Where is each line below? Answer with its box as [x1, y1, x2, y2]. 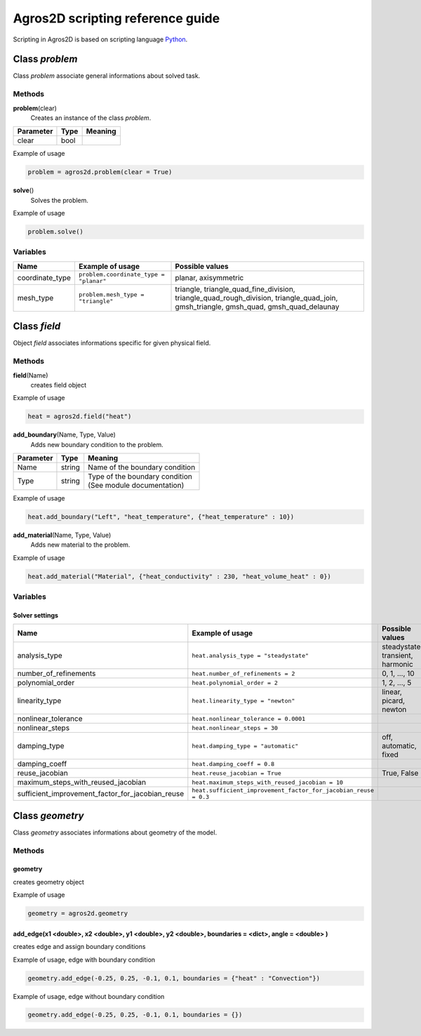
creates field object [30, 380, 87, 389]
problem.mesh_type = [78, 291, 145, 298]
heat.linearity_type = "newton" [192, 697, 295, 705]
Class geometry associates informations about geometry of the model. [13, 828, 218, 837]
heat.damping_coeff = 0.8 [192, 760, 275, 768]
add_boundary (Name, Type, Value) [13, 430, 116, 439]
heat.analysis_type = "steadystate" [192, 651, 309, 659]
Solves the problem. [30, 196, 89, 204]
